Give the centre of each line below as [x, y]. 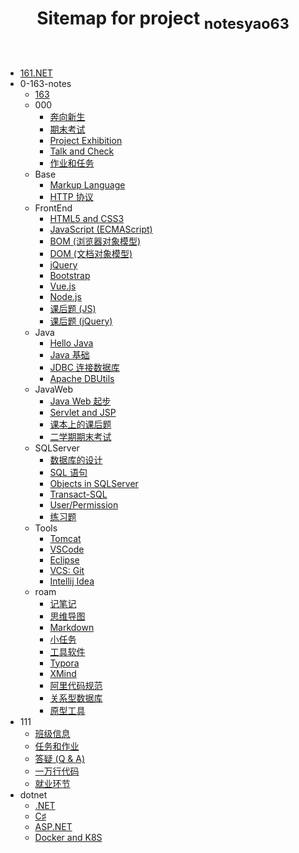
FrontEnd [53, 208]
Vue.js [63, 286]
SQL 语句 [68, 472]
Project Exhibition [86, 140]
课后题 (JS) [73, 308]
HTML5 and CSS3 [87, 218]
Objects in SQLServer [94, 483]
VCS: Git [67, 570]
